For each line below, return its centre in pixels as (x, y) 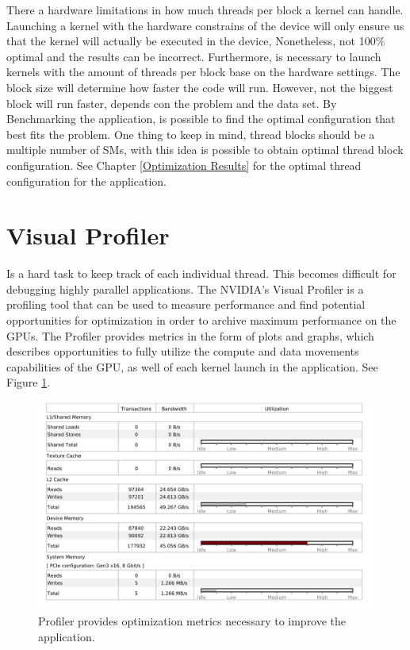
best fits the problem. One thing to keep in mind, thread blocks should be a (191, 134)
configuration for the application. (86, 181)
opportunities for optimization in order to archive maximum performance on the (201, 320)
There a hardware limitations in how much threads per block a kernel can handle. (205, 10)
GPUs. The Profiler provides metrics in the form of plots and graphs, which (190, 335)
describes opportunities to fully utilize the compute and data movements (183, 351)
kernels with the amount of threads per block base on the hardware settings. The (203, 72)
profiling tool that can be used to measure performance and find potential (186, 304)
